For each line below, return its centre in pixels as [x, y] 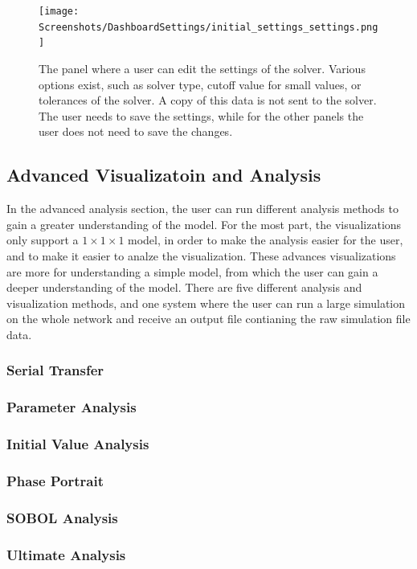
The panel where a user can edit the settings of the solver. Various [202, 68]
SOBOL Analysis [62, 517]
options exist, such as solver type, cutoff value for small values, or [200, 84]
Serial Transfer [55, 370]
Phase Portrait [55, 480]
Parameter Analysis [72, 407]
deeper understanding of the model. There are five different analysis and [184, 287]
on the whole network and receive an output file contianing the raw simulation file [208, 319]
